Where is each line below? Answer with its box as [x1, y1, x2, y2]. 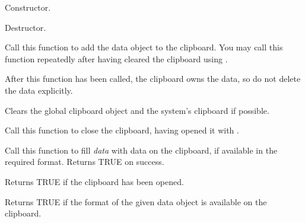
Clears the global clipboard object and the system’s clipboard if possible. [5, 104, 269, 116]
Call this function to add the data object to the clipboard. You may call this [5, 41, 283, 53]
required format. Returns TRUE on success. [5, 155, 164, 168]
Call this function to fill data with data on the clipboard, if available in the [5, 144, 278, 156]
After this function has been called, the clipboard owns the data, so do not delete [5, 72, 301, 85]
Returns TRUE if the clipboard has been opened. [5, 175, 184, 187]
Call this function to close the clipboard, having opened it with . [5, 124, 239, 136]
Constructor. [5, 1, 51, 13]
